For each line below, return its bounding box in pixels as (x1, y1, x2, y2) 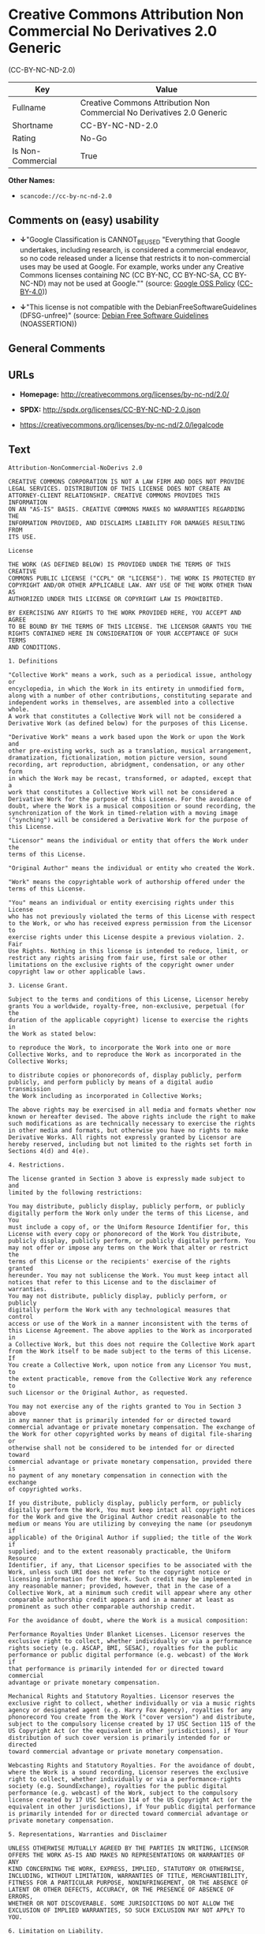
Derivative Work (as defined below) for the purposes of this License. (8, 719, 248, 727)
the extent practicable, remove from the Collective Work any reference (8, 1375, 252, 1383)
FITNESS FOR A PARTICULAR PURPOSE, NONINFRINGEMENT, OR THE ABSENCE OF (8, 1879, 248, 1887)
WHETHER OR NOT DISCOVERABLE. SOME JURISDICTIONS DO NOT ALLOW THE (8, 1899, 235, 1907)
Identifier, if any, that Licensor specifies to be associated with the (8, 1561, 252, 1569)
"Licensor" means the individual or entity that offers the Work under (8, 836, 248, 845)
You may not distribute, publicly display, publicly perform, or (8, 1292, 227, 1300)
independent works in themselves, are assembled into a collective (8, 698, 235, 707)
